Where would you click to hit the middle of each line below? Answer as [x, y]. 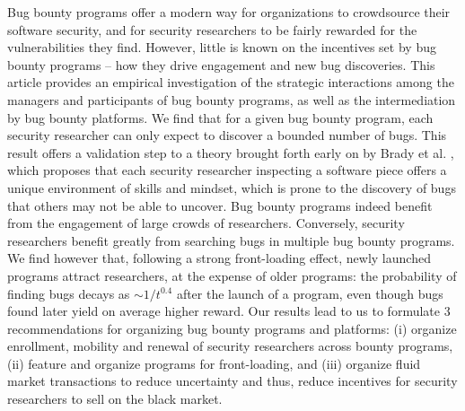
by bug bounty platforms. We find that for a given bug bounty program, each [220, 117]
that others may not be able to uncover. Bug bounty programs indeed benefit [220, 205]
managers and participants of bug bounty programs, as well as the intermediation [232, 99]
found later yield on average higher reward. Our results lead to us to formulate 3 [229, 311]
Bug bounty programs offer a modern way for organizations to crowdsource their [229, 12]
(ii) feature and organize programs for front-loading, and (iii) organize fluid [214, 363]
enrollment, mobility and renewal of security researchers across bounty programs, [230, 346]
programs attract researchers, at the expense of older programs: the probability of [232, 275]
